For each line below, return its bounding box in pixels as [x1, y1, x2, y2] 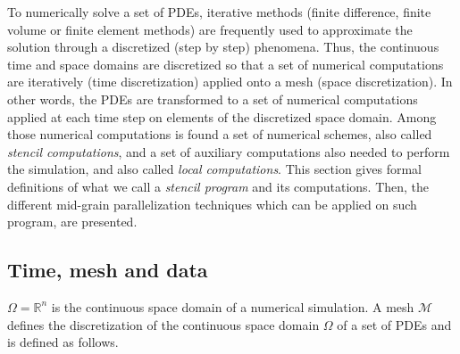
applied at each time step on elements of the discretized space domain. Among [7, 107, 437, 126]
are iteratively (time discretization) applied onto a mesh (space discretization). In [7, 72, 453, 91]
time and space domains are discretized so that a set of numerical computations [7, 54, 444, 73]
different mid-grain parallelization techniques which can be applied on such [7, 194, 417, 213]
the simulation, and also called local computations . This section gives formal [7, 160, 422, 178]
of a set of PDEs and [337, 315, 452, 333]
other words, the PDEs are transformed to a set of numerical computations [7, 89, 418, 108]
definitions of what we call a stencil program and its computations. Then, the [7, 177, 430, 195]
